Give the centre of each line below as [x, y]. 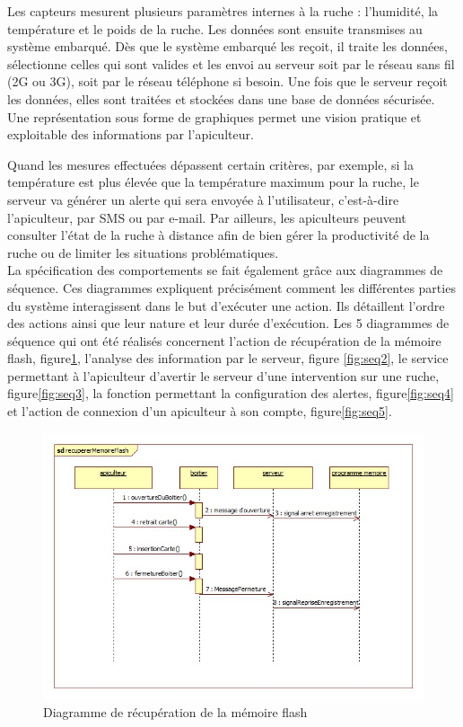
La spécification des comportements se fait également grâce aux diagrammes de [225, 270]
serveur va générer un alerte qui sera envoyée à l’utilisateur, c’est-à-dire [203, 199]
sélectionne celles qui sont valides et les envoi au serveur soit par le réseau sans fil [231, 63]
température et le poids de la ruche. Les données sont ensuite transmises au [215, 28]
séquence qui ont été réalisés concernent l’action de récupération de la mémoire [224, 340]
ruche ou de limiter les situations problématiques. [143, 252]
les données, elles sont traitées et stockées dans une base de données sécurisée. [221, 98]
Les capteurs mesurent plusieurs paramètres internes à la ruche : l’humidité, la [223, 11]
